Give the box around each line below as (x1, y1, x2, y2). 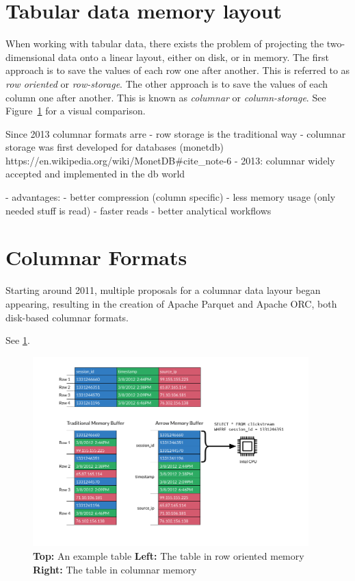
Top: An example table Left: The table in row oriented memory (33, 548, 304, 563)
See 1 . (5, 333, 30, 347)
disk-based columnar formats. (5, 310, 129, 324)
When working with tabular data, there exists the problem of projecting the (5, 36, 324, 51)
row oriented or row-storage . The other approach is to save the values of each (5, 76, 328, 90)
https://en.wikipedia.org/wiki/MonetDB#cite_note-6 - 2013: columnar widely (5, 153, 335, 167)
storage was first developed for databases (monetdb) (5, 140, 224, 154)
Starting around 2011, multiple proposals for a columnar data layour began (5, 283, 321, 297)
